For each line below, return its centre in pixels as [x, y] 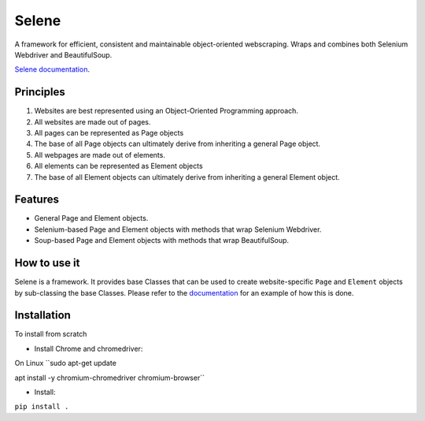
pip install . [42, 407]
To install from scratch [51, 334]
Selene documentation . [52, 69]
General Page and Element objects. [91, 218]
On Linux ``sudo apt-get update [66, 363]
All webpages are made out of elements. [100, 155]
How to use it [47, 263]
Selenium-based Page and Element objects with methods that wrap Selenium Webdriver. [178, 229]
